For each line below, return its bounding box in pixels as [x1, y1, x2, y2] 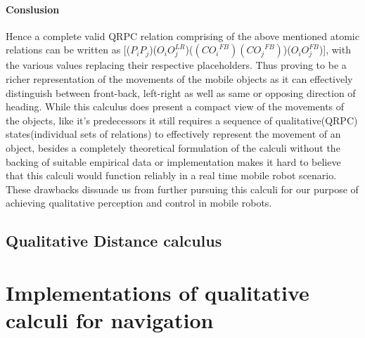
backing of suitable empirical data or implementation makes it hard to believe [6, 154, 341, 169]
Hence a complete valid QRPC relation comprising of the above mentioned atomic [6, 28, 359, 43]
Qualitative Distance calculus [6, 230, 222, 252]
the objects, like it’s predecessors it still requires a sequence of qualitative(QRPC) [6, 112, 358, 127]
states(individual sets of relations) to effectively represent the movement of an [6, 126, 341, 141]
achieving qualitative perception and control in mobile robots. [6, 195, 272, 210]
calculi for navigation [6, 306, 214, 334]
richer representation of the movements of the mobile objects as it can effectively [6, 71, 353, 86]
